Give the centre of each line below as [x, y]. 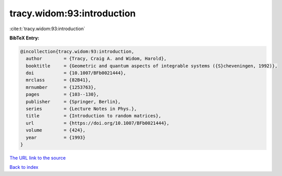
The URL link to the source [38, 158]
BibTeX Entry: [24, 38]
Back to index [24, 167]
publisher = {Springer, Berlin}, [73, 102]
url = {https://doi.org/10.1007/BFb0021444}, [98, 123]
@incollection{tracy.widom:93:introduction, [77, 51]
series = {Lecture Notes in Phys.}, [81, 109]
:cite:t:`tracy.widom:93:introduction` [48, 29]
